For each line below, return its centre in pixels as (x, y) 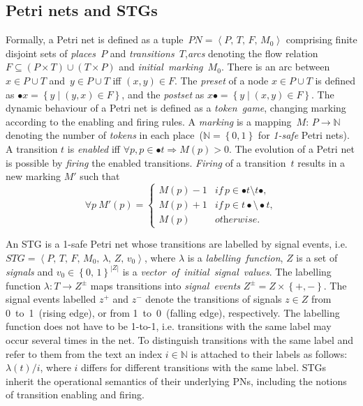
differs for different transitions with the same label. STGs (204, 367)
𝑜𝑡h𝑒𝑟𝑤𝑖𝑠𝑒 (236, 220)
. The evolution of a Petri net (291, 148)
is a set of (317, 257)
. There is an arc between (275, 67)
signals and (30, 271)
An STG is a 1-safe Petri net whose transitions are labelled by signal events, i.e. (177, 244)
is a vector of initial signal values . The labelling (227, 271)
